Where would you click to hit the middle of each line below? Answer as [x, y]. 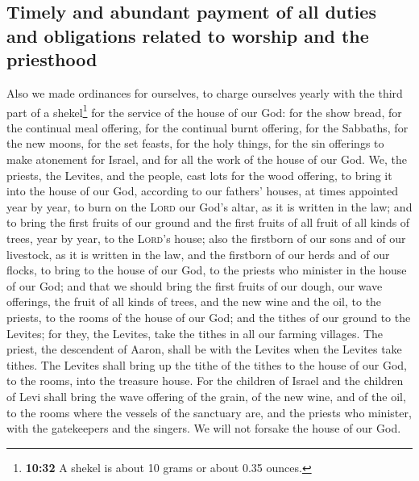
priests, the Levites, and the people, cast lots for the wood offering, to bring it [199, 175]
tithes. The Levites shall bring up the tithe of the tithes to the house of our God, [207, 364]
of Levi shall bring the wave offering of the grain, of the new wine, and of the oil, [206, 396]
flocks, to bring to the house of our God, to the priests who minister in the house [207, 270]
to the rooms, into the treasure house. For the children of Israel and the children [205, 381]
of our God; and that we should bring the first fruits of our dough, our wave [195, 285]
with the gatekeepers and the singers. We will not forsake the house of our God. [204, 428]
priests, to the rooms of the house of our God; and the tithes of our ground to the [209, 317]
